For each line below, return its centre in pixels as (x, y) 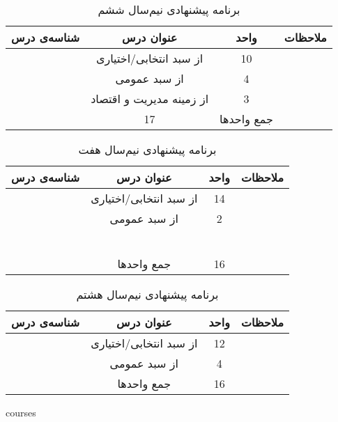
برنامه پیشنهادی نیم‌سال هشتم (147, 294)
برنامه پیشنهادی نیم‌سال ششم (169, 9)
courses (21, 412)
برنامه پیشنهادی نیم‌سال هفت (147, 149)
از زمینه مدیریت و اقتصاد (150, 99)
